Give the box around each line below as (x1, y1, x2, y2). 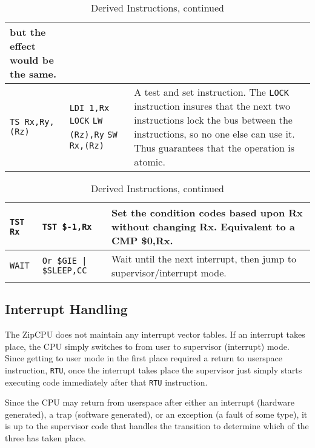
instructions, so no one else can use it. (134, 127, 295, 141)
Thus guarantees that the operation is (134, 141, 295, 155)
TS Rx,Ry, (10, 117, 55, 127)
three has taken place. (5, 432, 86, 444)
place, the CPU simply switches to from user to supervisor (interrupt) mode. (5, 339, 290, 352)
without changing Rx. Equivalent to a (111, 219, 295, 233)
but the (10, 25, 46, 39)
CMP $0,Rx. (111, 233, 173, 247)
